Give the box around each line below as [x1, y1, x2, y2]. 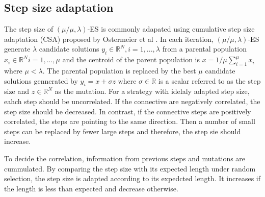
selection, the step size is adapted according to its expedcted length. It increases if [4, 173, 261, 184]
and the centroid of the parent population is [62, 54, 200, 65]
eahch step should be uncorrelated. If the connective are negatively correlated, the [4, 95, 260, 106]
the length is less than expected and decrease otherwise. [4, 183, 178, 193]
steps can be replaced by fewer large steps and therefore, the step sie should [4, 126, 241, 136]
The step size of [4, 23, 54, 34]
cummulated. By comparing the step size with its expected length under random [4, 163, 256, 174]
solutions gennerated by [4, 75, 78, 86]
